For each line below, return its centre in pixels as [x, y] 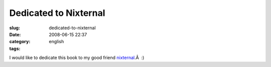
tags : [15, 48]
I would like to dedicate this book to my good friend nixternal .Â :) [77, 58]
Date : [15, 34]
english [56, 42]
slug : [15, 28]
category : [20, 42]
